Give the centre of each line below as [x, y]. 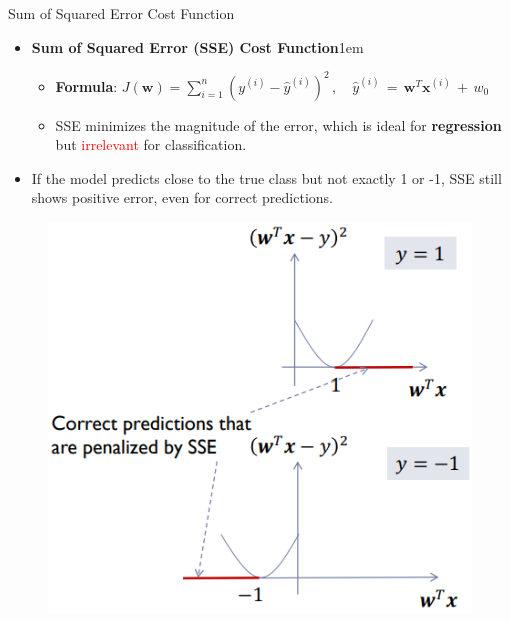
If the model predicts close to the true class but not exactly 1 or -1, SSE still [266, 177]
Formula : [86, 85]
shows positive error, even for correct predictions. [182, 197]
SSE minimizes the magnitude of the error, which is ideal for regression [278, 124]
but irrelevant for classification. [151, 144]
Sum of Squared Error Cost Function [121, 13]
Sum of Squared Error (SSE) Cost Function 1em [197, 46]
